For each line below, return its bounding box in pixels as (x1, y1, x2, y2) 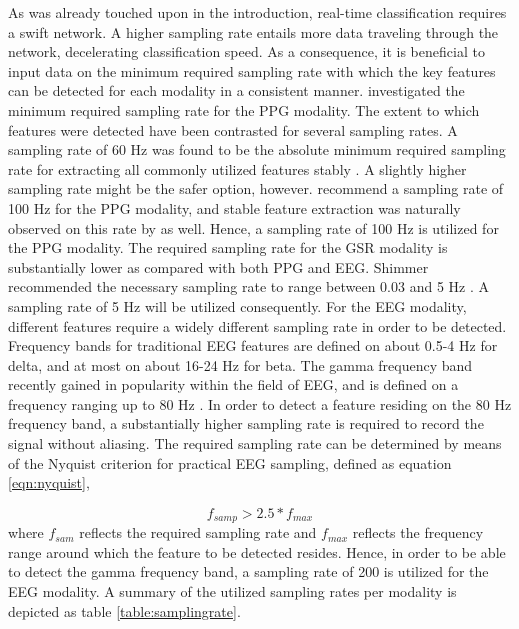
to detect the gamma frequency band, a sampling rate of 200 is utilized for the (8, 561, 489, 582)
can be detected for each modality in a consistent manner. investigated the (8, 80, 465, 101)
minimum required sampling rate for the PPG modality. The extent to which (8, 99, 480, 120)
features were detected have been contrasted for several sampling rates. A (8, 119, 458, 140)
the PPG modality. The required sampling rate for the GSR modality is (8, 237, 448, 258)
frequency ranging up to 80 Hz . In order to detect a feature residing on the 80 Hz (8, 393, 512, 414)
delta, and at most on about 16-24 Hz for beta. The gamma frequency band (8, 354, 473, 375)
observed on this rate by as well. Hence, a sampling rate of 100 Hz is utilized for (8, 217, 499, 238)
